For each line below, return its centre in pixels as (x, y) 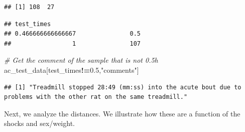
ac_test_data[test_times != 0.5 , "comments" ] (72, 70)
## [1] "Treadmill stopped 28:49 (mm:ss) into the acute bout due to (123, 87)
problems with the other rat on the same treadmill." (96, 97)
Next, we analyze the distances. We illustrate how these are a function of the (122, 113)
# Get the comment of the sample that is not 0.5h (81, 60)
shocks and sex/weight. (39, 123)
